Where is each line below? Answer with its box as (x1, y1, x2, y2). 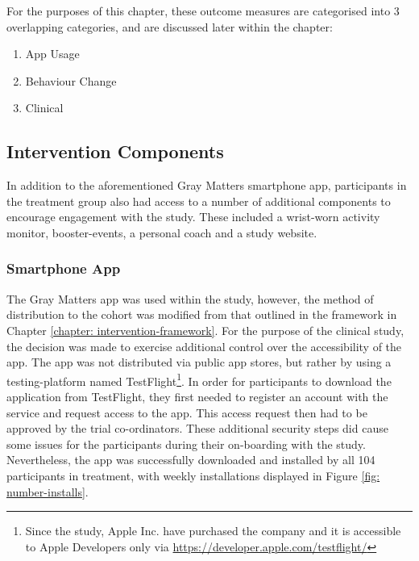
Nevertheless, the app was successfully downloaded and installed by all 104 (6, 451, 375, 468)
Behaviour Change (25, 72, 117, 89)
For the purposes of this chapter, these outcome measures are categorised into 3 (6, 2, 400, 19)
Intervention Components (6, 139, 224, 164)
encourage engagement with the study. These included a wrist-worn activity (6, 208, 380, 225)
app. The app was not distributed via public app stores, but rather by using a (6, 354, 392, 371)
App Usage (25, 45, 80, 62)
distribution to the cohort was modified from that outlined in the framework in (6, 306, 397, 323)
